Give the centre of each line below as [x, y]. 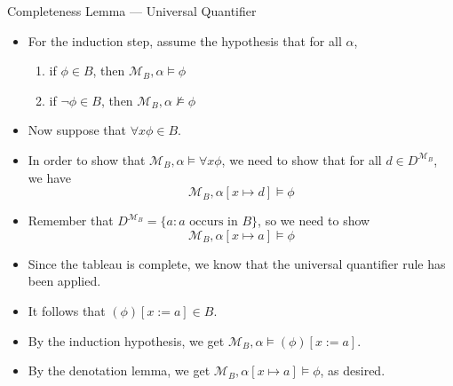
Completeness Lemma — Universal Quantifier [132, 11]
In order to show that [87, 159]
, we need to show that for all [302, 159]
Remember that [71, 221]
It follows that [67, 310]
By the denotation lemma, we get [119, 370]
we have [49, 177]
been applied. [64, 281]
